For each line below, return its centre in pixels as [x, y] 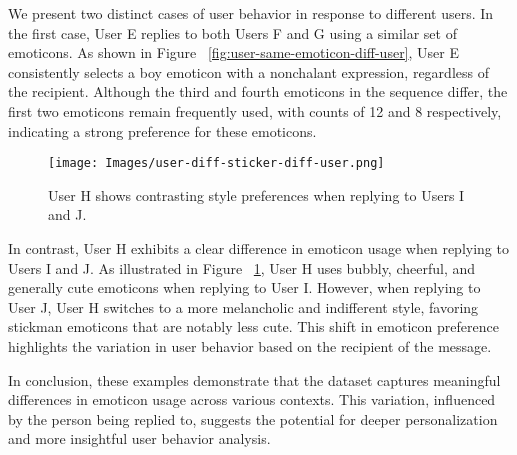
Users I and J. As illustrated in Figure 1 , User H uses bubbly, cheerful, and [242, 267]
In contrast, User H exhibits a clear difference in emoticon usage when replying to [258, 248]
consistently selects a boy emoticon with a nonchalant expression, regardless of [248, 71]
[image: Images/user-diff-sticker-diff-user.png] [216, 163]
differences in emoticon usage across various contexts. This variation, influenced [252, 399]
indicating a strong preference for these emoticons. [162, 130]
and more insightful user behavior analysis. [139, 438]
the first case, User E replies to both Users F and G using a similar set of [232, 32]
